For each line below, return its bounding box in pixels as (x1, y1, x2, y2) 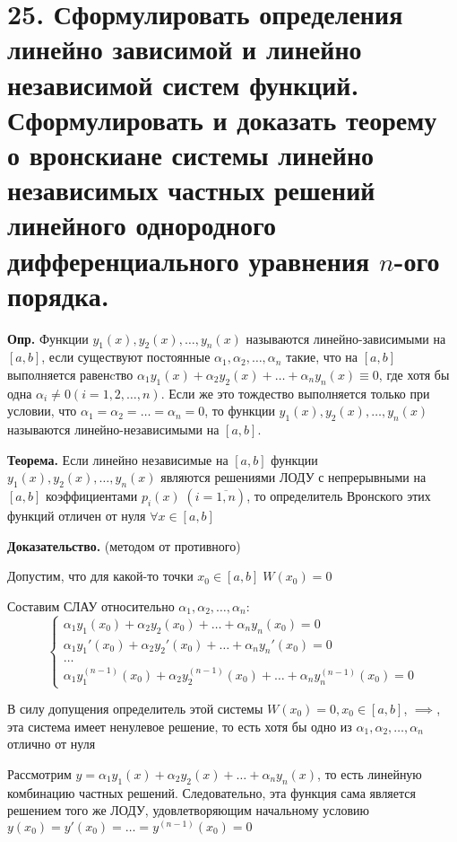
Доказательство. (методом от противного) (7, 536, 241, 555)
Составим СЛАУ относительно (7, 596, 175, 615)
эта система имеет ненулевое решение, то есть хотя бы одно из (7, 716, 352, 735)
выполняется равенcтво (7, 365, 134, 384)
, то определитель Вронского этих (246, 487, 431, 505)
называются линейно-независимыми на (7, 420, 220, 439)
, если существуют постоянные (41, 347, 211, 366)
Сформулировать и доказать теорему (7, 101, 437, 137)
